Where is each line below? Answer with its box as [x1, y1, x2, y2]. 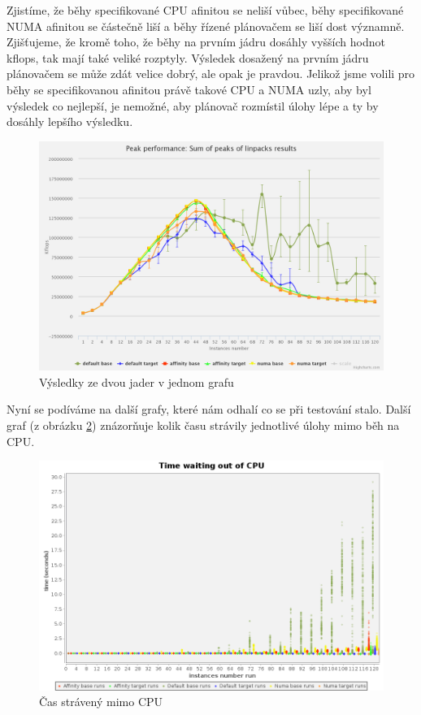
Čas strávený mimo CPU [39, 693, 163, 710]
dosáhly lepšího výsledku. [7, 113, 133, 130]
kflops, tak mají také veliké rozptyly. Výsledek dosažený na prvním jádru [7, 49, 369, 66]
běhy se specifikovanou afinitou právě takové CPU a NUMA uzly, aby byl [7, 80, 371, 97]
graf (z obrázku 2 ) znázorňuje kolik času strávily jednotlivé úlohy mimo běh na [7, 416, 400, 433]
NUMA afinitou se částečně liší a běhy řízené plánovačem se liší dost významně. [7, 17, 405, 34]
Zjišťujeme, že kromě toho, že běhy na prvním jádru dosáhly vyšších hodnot [7, 33, 385, 50]
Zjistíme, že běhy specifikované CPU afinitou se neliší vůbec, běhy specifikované [7, 2, 404, 18]
